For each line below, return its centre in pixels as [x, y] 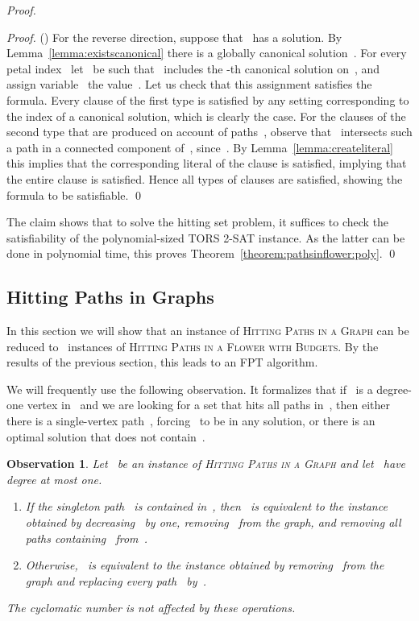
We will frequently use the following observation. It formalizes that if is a [190, 389]
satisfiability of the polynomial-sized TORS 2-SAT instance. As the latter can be [206, 237]
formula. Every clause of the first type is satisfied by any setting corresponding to [208, 99]
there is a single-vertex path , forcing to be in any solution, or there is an [191, 421]
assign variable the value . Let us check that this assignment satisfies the [189, 84]
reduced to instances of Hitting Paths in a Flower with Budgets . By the [193, 346]
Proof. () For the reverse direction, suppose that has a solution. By [174, 37]
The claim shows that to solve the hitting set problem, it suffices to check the [198, 222]
